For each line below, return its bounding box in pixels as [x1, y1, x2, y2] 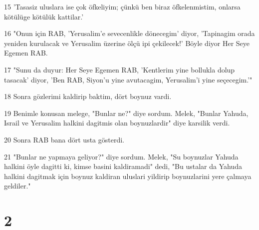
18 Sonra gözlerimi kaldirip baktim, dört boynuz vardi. [4, 91, 172, 101]
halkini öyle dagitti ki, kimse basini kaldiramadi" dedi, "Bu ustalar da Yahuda [4, 161, 242, 171]
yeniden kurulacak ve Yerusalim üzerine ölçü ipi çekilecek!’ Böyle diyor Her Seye [4, 37, 250, 48]
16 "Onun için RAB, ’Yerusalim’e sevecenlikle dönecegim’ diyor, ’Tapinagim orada [4, 28, 255, 38]
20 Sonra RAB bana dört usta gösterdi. [4, 134, 125, 144]
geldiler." [4, 180, 31, 191]
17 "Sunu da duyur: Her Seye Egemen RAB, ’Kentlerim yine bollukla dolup [4, 64, 235, 74]
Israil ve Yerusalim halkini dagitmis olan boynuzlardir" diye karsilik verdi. [4, 117, 230, 128]
